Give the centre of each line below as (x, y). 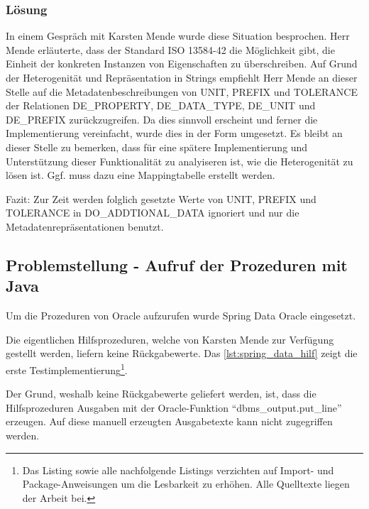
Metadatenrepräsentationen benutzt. (85, 226)
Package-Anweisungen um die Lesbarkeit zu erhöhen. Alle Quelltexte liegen (186, 484)
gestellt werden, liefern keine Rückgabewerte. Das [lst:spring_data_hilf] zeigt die (182, 353)
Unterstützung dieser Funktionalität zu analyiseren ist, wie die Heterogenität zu (180, 161)
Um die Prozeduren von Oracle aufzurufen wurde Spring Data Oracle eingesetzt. (181, 316)
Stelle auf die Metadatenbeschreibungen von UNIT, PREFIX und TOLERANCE (182, 91)
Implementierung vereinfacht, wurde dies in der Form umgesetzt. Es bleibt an (174, 133)
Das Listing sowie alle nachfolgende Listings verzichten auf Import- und (178, 470)
